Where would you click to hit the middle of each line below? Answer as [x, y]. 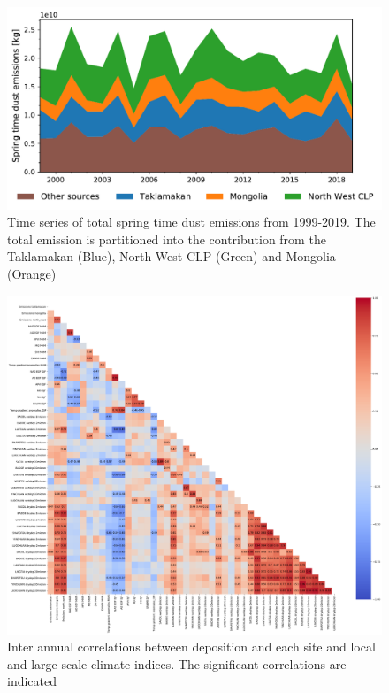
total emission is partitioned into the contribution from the [167, 239]
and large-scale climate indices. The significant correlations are [177, 663]
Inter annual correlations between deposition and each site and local [191, 647]
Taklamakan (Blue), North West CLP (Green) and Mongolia [172, 256]
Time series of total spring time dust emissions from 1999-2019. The [191, 222]
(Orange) [32, 273]
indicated [32, 681]
